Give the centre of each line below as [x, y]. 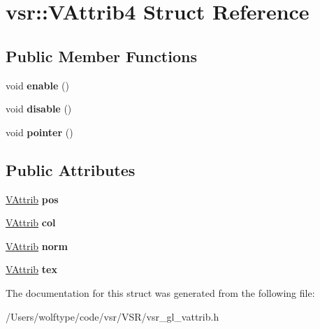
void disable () [39, 109]
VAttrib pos [32, 199]
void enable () [37, 85]
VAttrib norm [37, 246]
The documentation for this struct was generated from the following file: [160, 292]
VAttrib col [31, 222]
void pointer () [39, 132]
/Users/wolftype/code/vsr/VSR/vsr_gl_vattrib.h [112, 316]
